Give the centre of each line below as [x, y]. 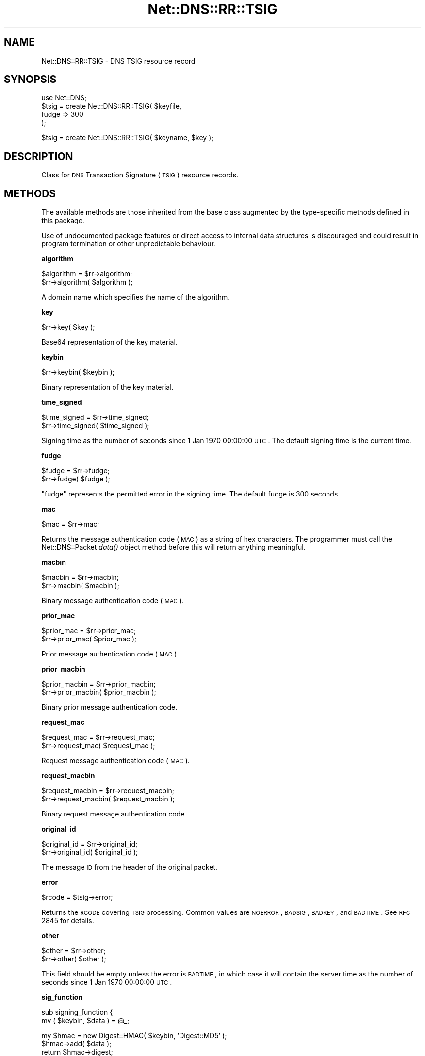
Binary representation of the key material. [107, 387]
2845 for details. [68, 921]
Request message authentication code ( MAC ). [115, 761]
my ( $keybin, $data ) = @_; [85, 1021]
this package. [63, 221]
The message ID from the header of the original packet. [130, 867]
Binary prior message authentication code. [109, 707]
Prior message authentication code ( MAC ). [110, 654]
